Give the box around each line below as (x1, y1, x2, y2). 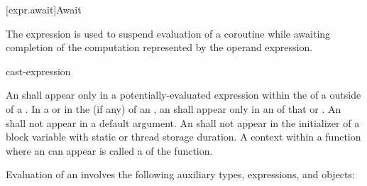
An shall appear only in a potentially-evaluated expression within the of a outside (6, 87, 361, 102)
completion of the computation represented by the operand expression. (6, 40, 313, 55)
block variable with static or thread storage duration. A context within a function (6, 129, 361, 144)
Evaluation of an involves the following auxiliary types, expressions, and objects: (6, 167, 355, 182)
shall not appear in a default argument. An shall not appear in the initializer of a (6, 115, 360, 130)
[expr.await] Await (6, 2, 82, 16)
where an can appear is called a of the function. (6, 143, 213, 158)
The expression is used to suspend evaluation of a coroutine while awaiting (6, 26, 331, 40)
